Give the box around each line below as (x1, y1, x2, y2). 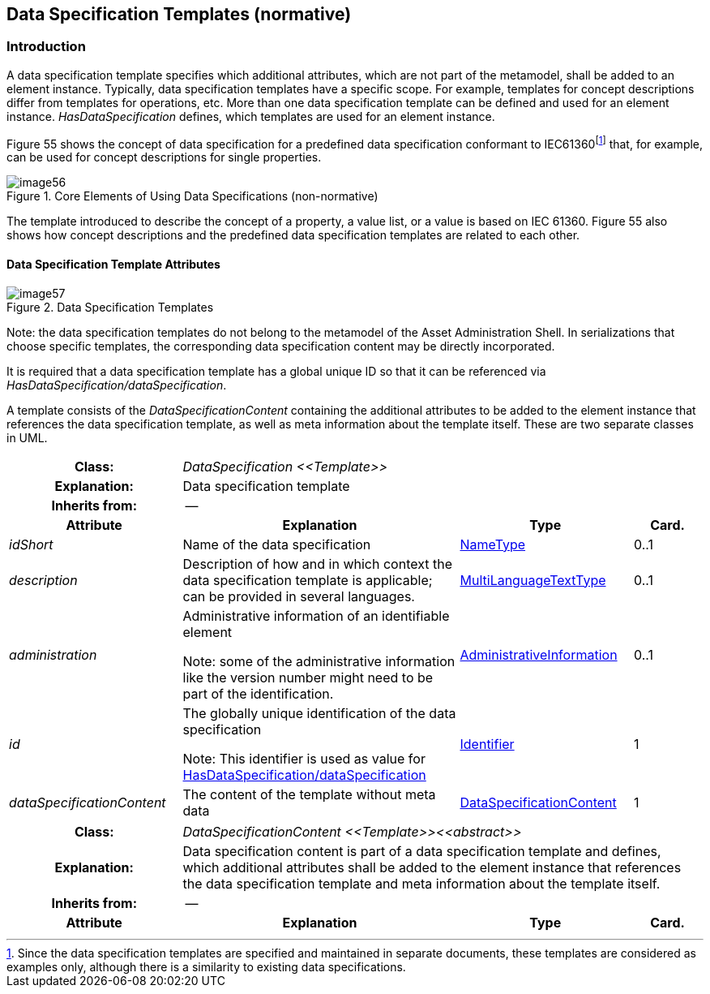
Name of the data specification (182, 536, 371, 553)
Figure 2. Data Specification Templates (6, 299, 214, 314)
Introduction (6, 38, 86, 55)
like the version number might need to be (182, 669, 434, 686)
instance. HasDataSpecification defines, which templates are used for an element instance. (6, 109, 495, 123)
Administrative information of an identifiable (182, 607, 450, 624)
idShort (9, 536, 53, 553)
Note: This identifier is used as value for (182, 750, 426, 767)
